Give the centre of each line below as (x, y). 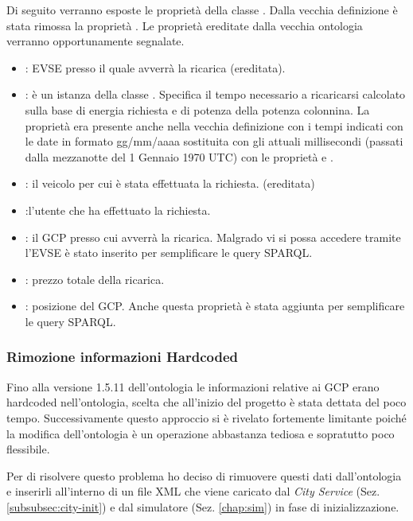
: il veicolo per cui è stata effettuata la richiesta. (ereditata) (170, 183)
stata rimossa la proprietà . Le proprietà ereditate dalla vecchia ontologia (185, 25)
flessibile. (28, 449)
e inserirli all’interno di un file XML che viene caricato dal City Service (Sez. (193, 491)
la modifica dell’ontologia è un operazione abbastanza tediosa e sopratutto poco (201, 433)
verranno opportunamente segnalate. (95, 41)
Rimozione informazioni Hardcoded (122, 357)
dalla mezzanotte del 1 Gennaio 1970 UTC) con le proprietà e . (179, 156)
